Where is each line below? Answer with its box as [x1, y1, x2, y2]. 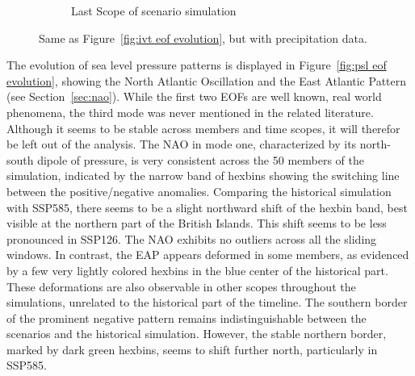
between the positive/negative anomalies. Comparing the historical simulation [6, 182, 392, 199]
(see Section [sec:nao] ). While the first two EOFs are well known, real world [6, 88, 382, 105]
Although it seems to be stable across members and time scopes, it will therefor [6, 119, 400, 136]
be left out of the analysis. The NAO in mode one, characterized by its [6, 136, 357, 152]
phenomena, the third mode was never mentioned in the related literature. [6, 103, 374, 120]
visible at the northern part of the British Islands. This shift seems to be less [6, 215, 387, 232]
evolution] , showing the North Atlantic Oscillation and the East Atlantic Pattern [6, 72, 407, 89]
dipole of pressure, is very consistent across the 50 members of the [37, 151, 365, 168]
